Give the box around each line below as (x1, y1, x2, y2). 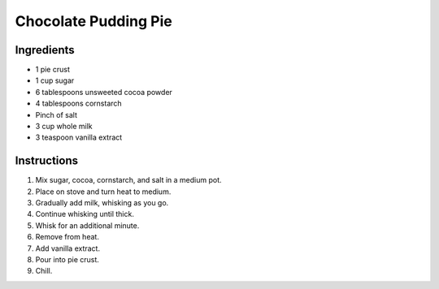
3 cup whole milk (35, 122, 93, 132)
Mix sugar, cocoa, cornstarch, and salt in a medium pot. (35, 175, 223, 185)
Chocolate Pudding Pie (15, 12, 172, 30)
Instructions (15, 154, 79, 168)
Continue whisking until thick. (35, 209, 134, 219)
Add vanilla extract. (35, 244, 101, 253)
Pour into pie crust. (35, 255, 99, 265)
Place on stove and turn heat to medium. (35, 187, 172, 196)
